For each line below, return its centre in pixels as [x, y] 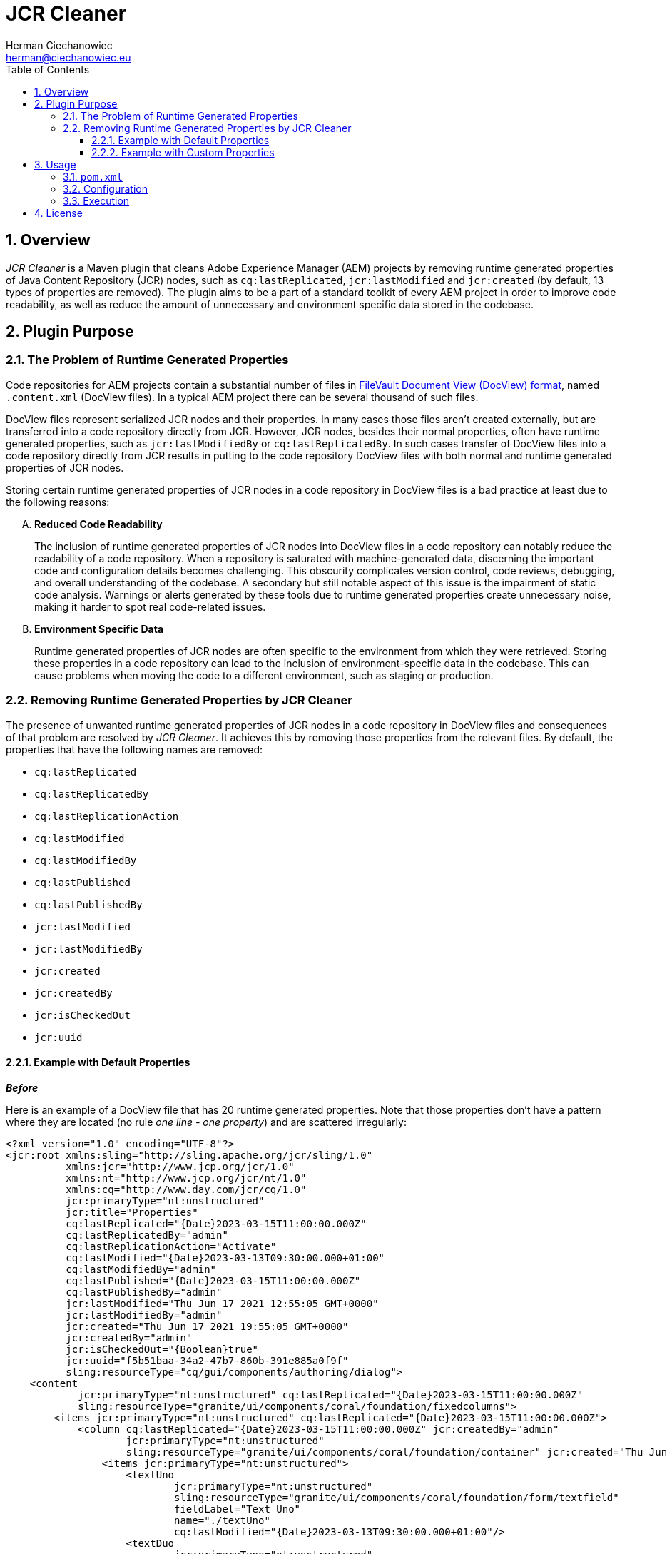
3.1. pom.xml [93, 176]
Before [22, 1087]
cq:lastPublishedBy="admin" [144, 1292]
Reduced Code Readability [98, 524]
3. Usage [55, 164]
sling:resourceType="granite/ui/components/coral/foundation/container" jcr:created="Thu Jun [397, 1452]
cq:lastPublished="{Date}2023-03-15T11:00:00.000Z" [213, 1280]
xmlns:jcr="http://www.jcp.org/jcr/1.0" [180, 1166]
